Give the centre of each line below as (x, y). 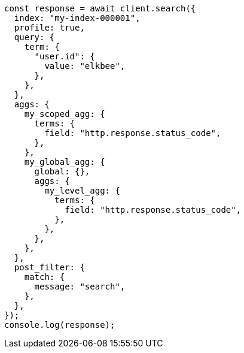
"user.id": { (65, 56)
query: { (34, 37)
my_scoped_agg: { (65, 114)
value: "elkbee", (85, 66)
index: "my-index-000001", (77, 18)
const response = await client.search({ (100, 8)
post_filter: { (49, 267)
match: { (45, 277)
